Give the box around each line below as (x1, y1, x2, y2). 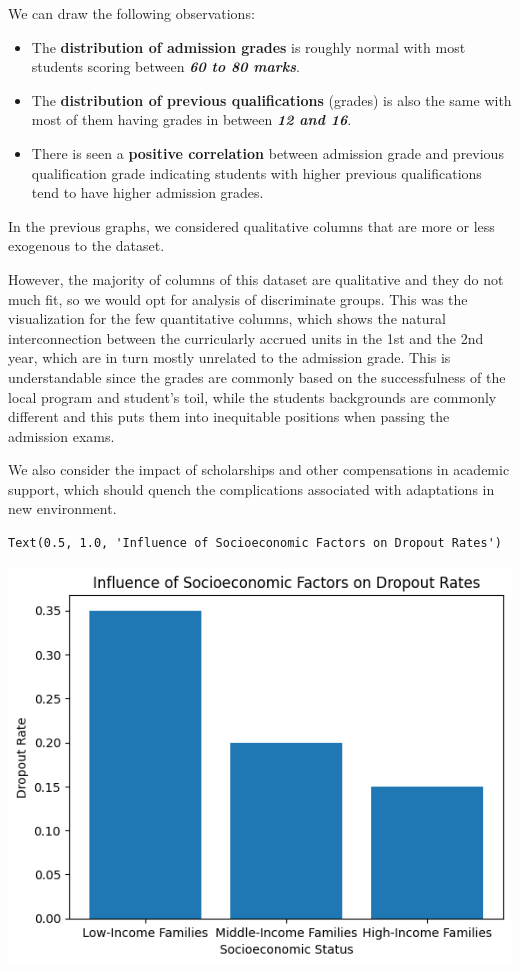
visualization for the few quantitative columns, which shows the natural (8, 308, 446, 329)
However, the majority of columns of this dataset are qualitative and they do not (8, 268, 504, 289)
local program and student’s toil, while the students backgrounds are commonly (8, 386, 497, 407)
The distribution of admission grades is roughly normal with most (31, 36, 466, 57)
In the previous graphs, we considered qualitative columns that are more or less (8, 215, 495, 236)
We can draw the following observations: (8, 3, 255, 23)
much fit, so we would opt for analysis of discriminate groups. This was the (8, 288, 468, 309)
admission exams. (8, 425, 115, 446)
